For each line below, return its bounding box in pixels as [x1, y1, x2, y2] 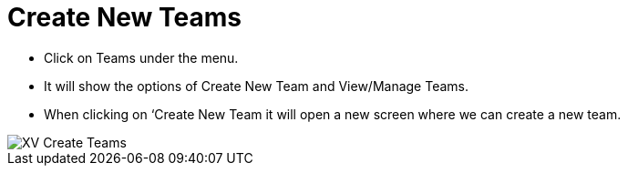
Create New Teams [7, 2, 242, 33]
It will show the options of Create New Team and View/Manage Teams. [44, 77, 468, 94]
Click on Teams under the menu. [44, 49, 239, 66]
